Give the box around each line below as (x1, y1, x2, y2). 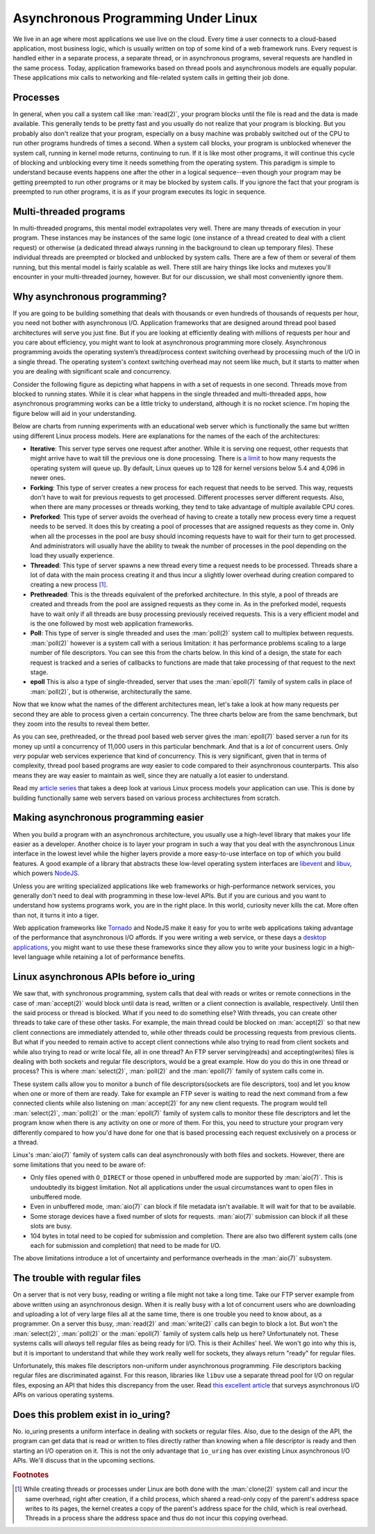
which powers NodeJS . (12, 869, 80, 878)
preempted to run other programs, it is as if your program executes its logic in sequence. (12, 187, 267, 196)
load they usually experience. (30, 551, 115, 560)
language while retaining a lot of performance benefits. (28, 953, 185, 961)
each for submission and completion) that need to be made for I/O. (30, 1241, 222, 1249)
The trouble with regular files (12, 1272, 142, 1284)
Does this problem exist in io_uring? (12, 1408, 171, 1420)
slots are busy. (30, 1222, 72, 1231)
